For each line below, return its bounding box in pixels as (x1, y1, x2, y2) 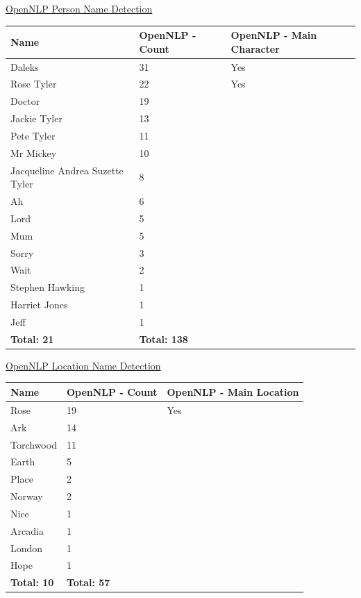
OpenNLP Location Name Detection (6, 358, 161, 372)
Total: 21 (10, 331, 54, 346)
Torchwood (10, 437, 57, 451)
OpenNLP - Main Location (167, 384, 299, 399)
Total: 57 (66, 575, 110, 590)
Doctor (10, 94, 40, 108)
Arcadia (10, 523, 44, 538)
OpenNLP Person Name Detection (6, 1, 153, 15)
